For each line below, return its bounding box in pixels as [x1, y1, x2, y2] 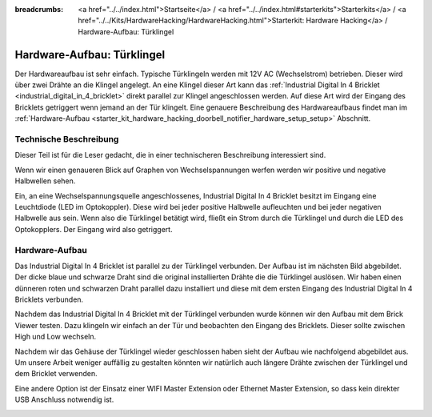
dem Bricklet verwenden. [14, 369, 98, 379]
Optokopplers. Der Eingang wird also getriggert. [14, 224, 173, 234]
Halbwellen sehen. [14, 176, 76, 186]
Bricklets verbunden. [14, 295, 84, 304]
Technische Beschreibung [14, 134, 119, 145]
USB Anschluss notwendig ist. [14, 395, 114, 404]
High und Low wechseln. [14, 332, 96, 342]
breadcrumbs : [14, 5, 64, 14]
